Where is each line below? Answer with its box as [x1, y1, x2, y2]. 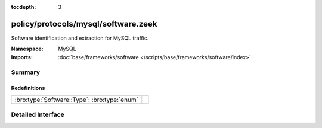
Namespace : [11, 45, 44, 53]
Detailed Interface [11, 110, 65, 119]
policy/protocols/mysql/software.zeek [11, 18, 157, 29]
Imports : [11, 53, 33, 60]
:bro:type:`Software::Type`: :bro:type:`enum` [14, 95, 139, 104]
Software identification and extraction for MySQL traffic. [11, 34, 149, 41]
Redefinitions [11, 85, 45, 92]
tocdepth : [11, 4, 36, 10]
